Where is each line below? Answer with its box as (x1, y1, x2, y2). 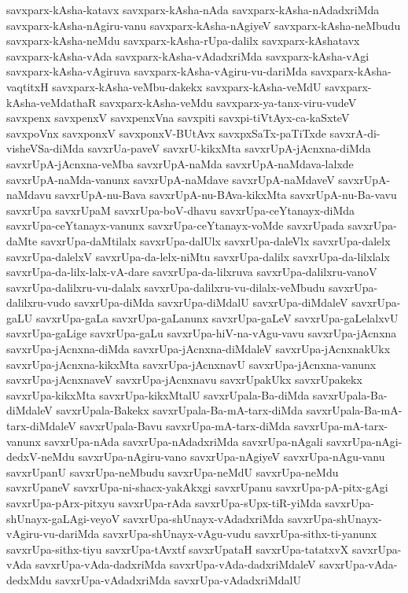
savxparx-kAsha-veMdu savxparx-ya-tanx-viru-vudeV (99, 94, 357, 110)
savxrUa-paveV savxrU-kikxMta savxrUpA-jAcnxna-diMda (87, 140, 371, 157)
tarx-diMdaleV (6, 418, 76, 434)
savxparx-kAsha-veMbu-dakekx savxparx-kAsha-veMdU (52, 78, 322, 94)
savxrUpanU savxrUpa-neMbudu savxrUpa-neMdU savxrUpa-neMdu (6, 463, 339, 480)
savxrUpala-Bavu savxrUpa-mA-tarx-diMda (79, 418, 291, 434)
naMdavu (6, 186, 52, 203)
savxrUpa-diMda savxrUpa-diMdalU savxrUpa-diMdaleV (74, 294, 348, 311)
